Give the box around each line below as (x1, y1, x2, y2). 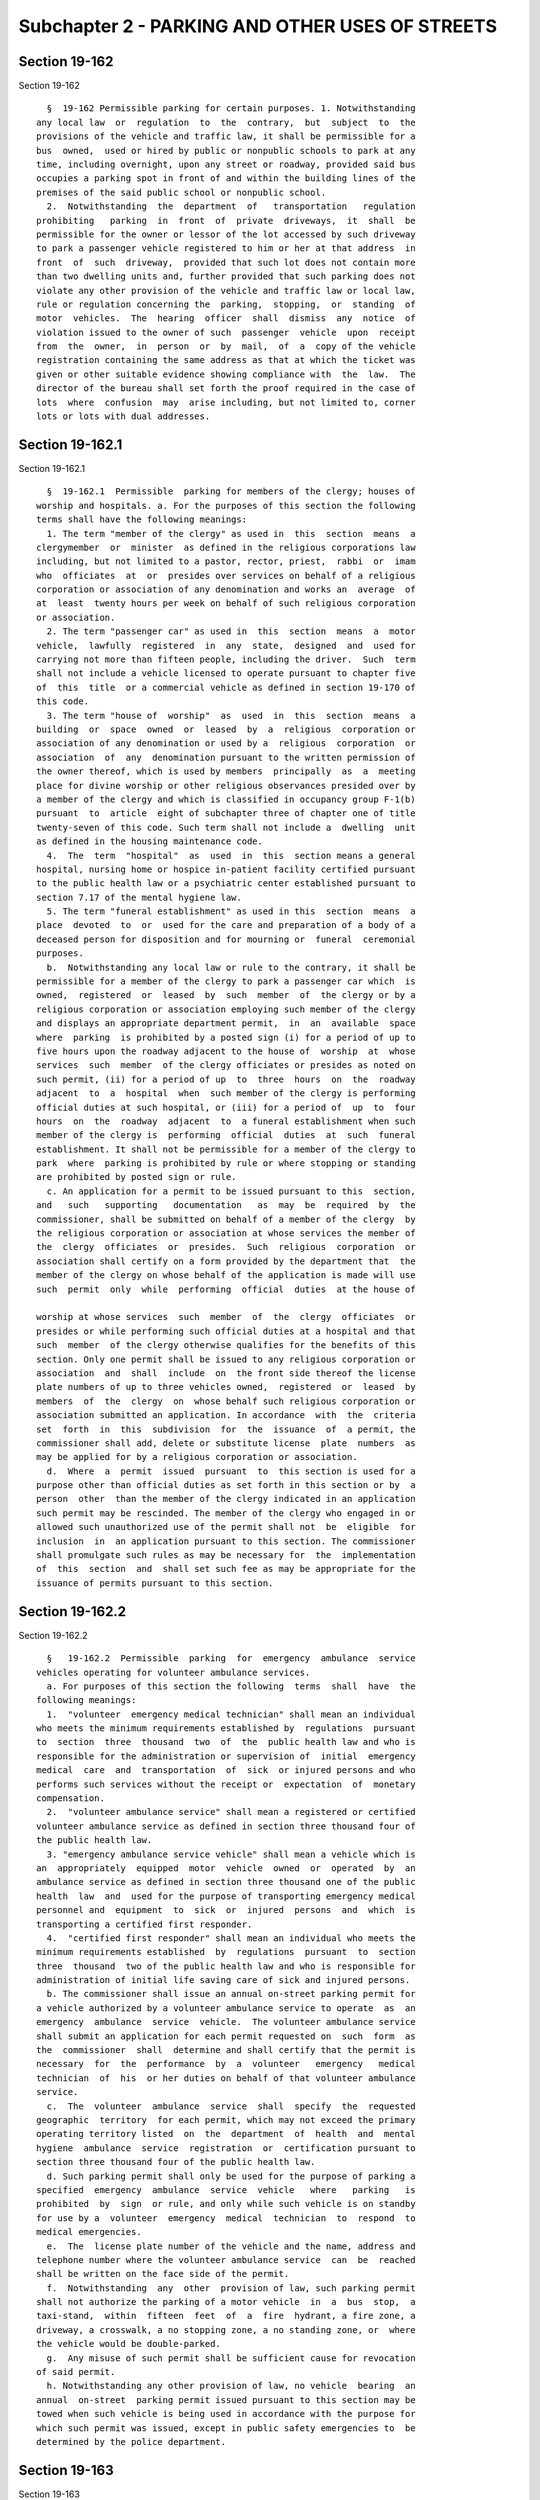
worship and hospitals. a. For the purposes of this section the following (36, 500, 416, 511)
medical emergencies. (36, 2226, 142, 2238)
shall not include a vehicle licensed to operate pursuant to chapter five (36, 668, 416, 679)
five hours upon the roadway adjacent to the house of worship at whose (36, 1045, 416, 1057)
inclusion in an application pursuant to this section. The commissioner (36, 1535, 416, 1547)
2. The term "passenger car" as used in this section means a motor (46, 626, 416, 637)
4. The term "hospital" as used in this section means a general (46, 850, 416, 861)
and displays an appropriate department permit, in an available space (36, 1018, 416, 1029)
